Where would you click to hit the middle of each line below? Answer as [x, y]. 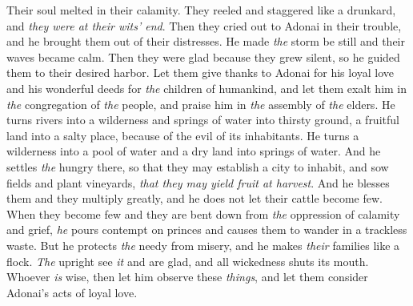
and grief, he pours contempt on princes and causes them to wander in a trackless [207, 229]
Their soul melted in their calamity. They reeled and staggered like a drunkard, [201, 10]
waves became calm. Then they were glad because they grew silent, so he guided [203, 56]
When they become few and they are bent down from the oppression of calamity [203, 213]
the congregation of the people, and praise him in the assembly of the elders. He [201, 104]
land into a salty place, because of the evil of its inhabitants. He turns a [183, 135]
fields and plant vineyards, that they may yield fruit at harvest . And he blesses [198, 182]
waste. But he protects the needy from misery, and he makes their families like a [203, 245]
